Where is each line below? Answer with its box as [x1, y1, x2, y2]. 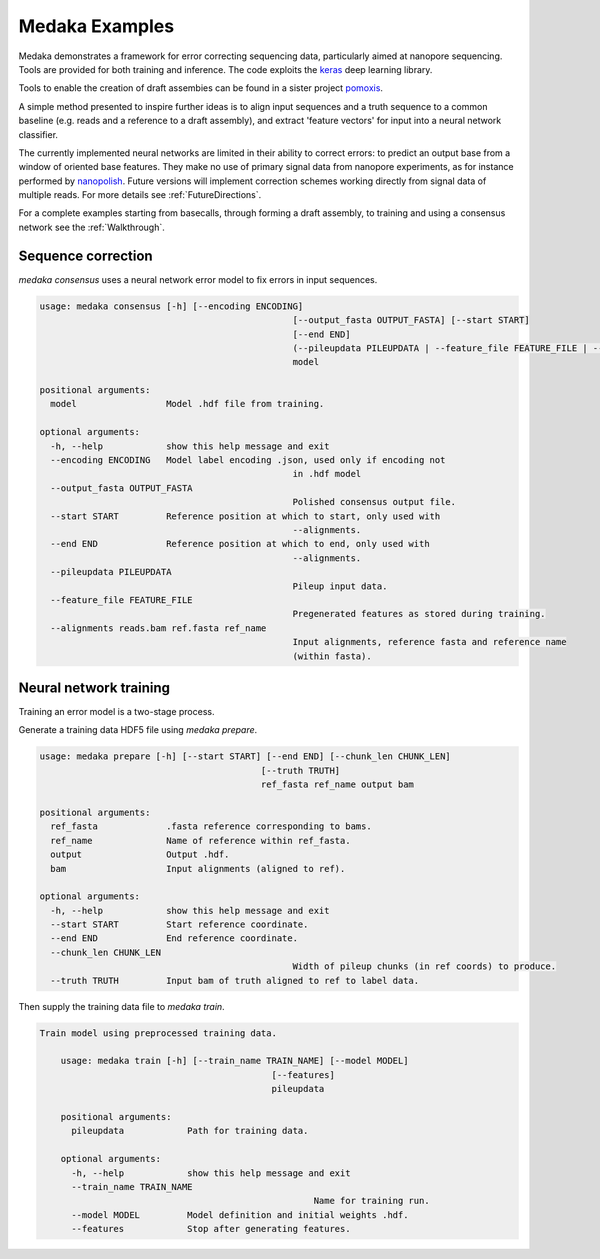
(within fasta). [292, 650, 372, 662]
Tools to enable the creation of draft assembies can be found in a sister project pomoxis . [18, 82, 384, 94]
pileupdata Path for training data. [71, 1125, 309, 1137]
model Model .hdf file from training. [50, 398, 325, 410]
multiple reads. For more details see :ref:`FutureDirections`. [18, 189, 262, 201]
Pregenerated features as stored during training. [292, 608, 546, 620]
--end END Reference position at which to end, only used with [50, 538, 430, 550]
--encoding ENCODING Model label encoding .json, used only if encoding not [50, 455, 446, 466]
